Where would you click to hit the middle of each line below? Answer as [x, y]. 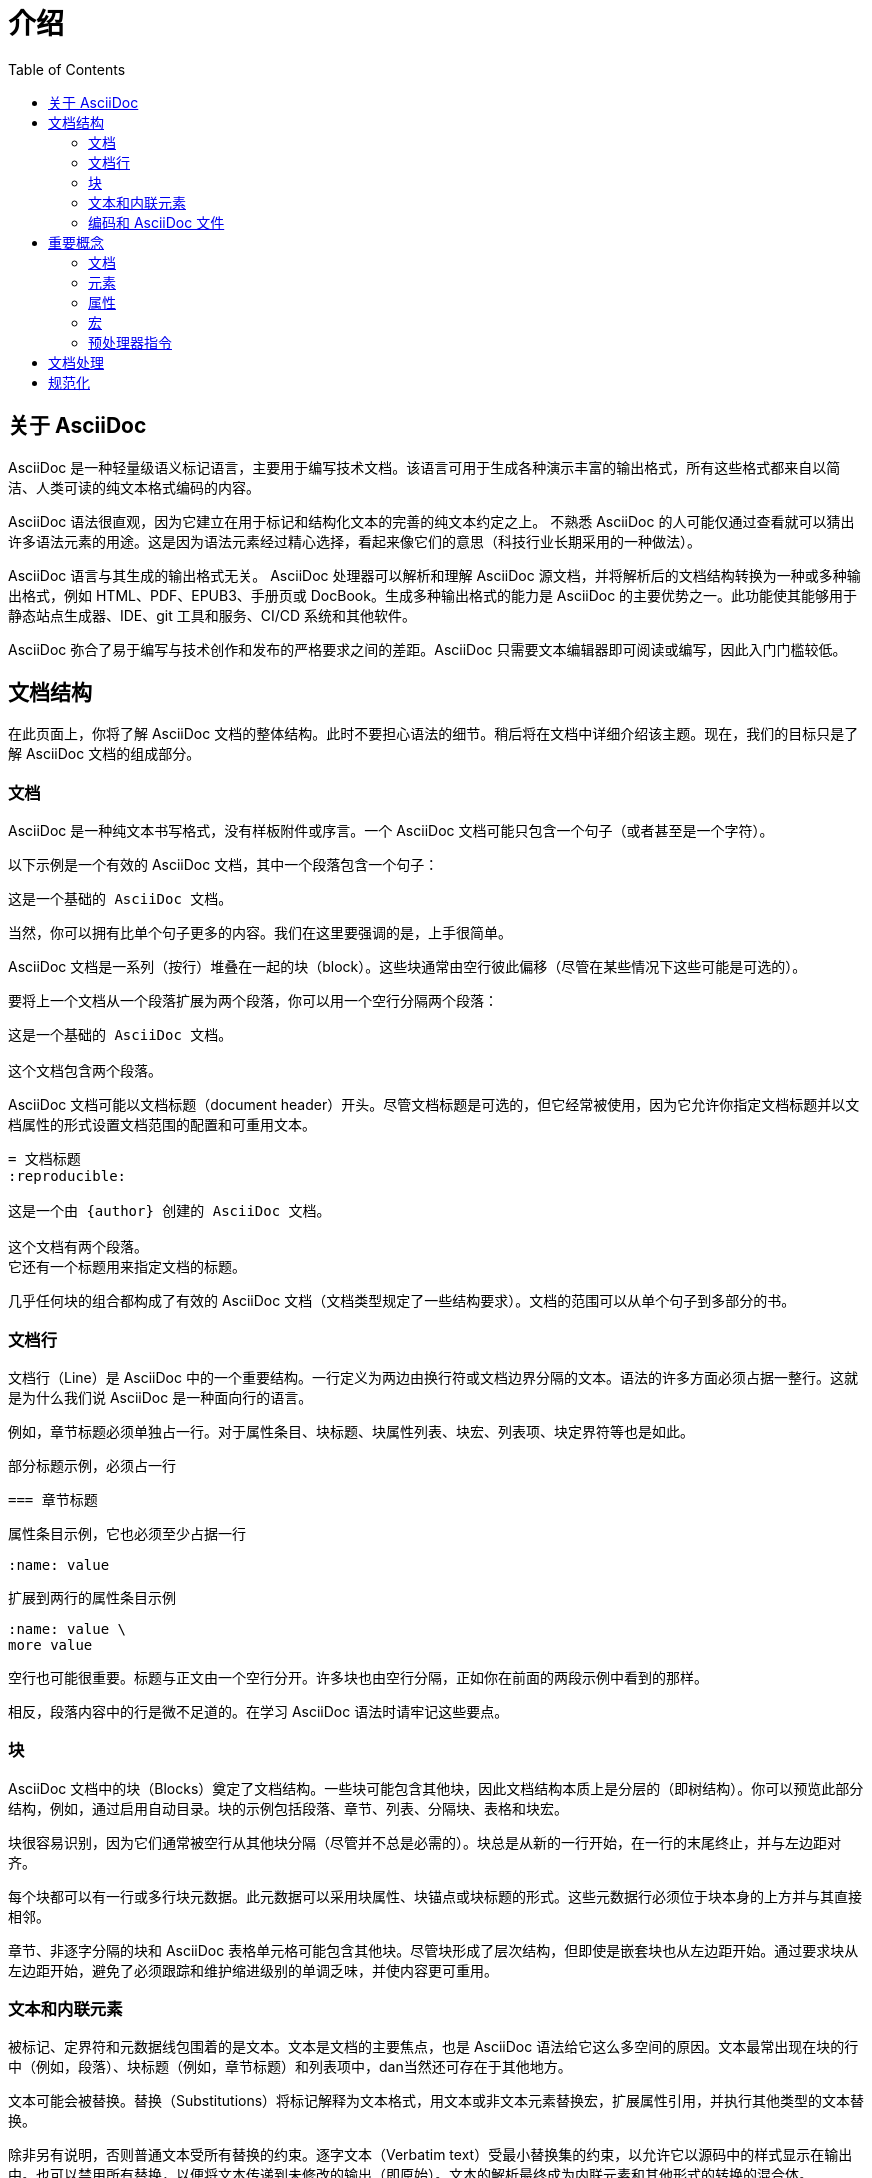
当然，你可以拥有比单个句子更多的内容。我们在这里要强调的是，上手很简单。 [260, 933]
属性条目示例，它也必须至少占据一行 [127, 1533]
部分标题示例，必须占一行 [92, 1465]
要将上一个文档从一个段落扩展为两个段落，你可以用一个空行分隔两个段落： [253, 1001]
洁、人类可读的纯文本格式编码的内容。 [134, 487]
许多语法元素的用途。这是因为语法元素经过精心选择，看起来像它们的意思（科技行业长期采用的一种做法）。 [354, 541]
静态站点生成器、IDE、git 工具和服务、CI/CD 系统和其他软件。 [212, 615]
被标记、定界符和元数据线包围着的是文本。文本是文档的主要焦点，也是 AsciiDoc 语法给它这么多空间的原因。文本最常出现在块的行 [433, 2047]
